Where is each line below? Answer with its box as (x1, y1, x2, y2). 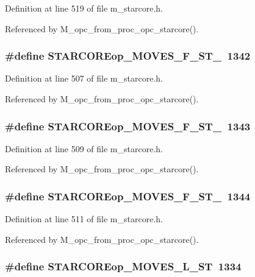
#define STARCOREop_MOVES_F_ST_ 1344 (5, 188, 251, 203)
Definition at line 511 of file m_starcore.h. (5, 212, 163, 225)
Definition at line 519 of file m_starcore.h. (5, 2, 163, 14)
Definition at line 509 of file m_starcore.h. (5, 142, 163, 155)
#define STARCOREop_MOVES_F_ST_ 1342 (5, 48, 251, 63)
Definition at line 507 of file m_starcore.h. (5, 72, 163, 85)
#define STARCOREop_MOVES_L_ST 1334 (5, 259, 242, 274)
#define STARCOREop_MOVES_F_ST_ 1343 (5, 118, 251, 133)
